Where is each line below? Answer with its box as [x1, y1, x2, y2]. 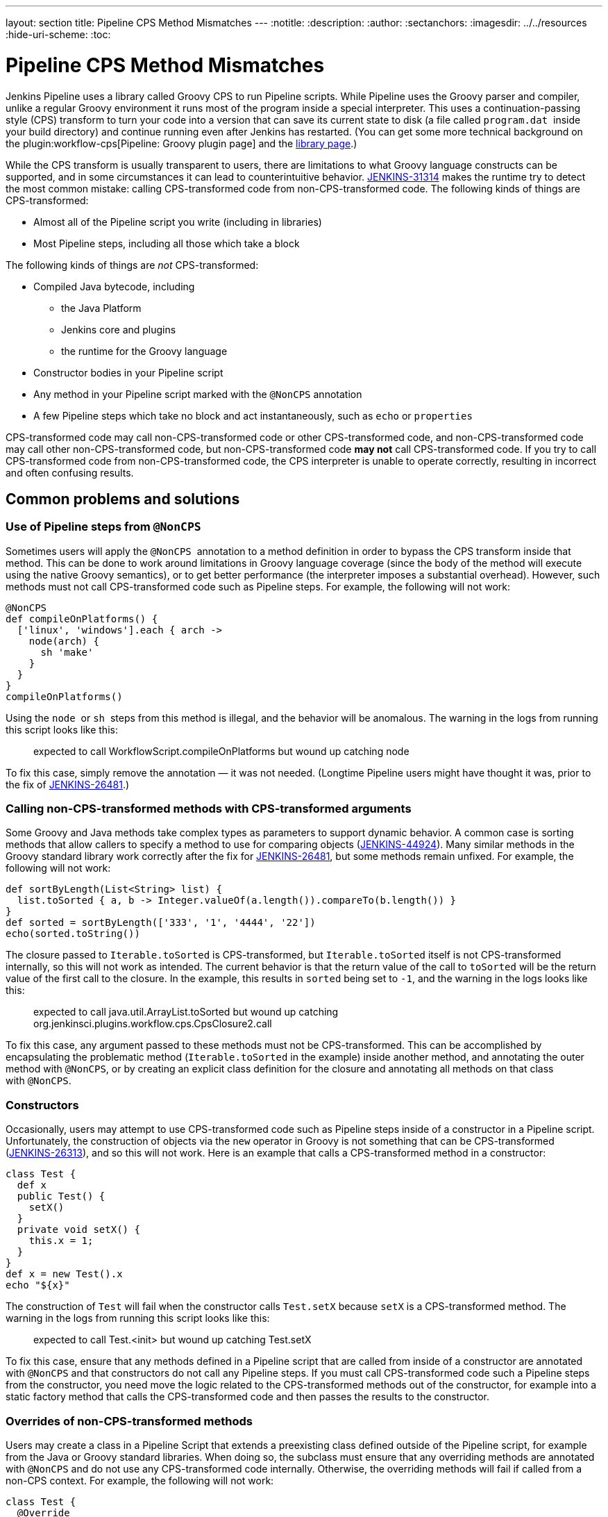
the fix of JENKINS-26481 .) [6, 778, 130, 790]
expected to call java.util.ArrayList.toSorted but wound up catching [33, 1006, 339, 1018]
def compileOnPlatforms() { [6, 613, 158, 624]
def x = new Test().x [6, 1268, 123, 1280]
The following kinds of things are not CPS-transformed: [6, 258, 259, 271]
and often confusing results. [6, 466, 134, 479]
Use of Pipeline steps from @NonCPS [6, 520, 201, 534]
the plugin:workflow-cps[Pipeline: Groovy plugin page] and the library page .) [6, 137, 357, 149]
